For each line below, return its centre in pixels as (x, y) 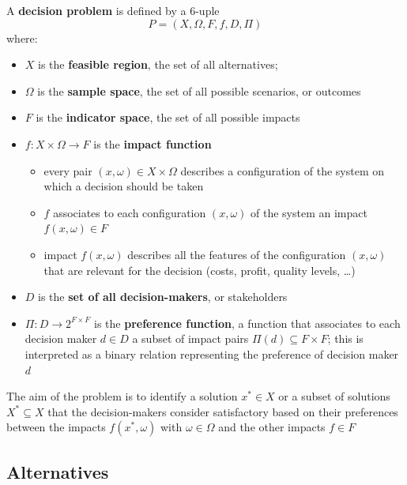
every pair (68, 170)
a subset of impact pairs (190, 338)
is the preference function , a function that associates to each (247, 323)
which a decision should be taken (124, 186)
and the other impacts (272, 427)
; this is (345, 338)
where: (22, 38)
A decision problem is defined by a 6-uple (113, 10)
